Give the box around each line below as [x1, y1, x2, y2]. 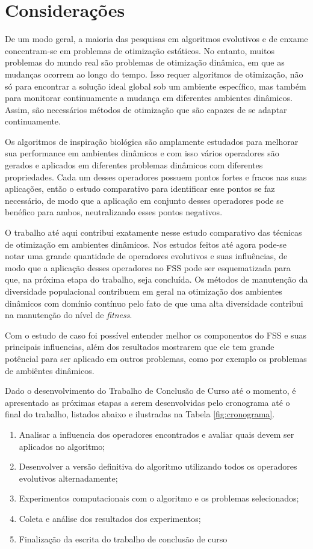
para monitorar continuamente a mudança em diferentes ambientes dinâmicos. [5, 91, 293, 104]
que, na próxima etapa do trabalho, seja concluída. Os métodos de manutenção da [5, 273, 308, 286]
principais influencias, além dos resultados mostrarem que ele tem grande [5, 340, 274, 353]
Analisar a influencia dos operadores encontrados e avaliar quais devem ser [19, 428, 294, 440]
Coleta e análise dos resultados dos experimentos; [19, 512, 201, 524]
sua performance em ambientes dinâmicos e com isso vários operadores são [5, 147, 279, 159]
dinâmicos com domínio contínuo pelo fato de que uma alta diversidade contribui [5, 296, 303, 309]
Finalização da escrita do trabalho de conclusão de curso [19, 532, 228, 545]
